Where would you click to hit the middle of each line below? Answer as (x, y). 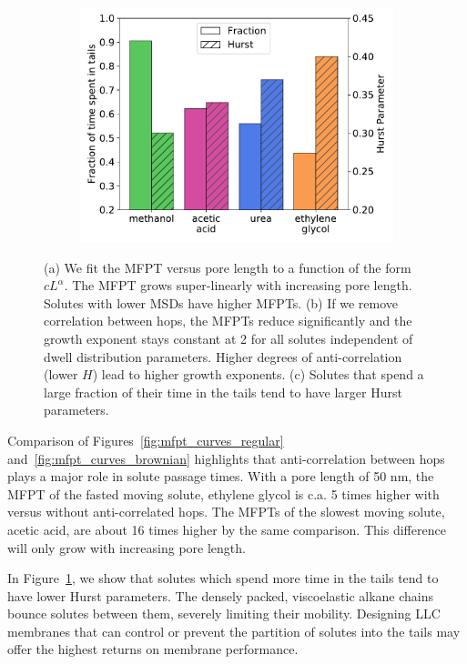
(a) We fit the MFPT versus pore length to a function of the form (228, 267)
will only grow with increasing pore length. (127, 547)
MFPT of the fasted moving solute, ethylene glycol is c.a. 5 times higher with (223, 493)
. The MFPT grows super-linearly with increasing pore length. (238, 285)
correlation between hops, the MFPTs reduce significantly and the (228, 321)
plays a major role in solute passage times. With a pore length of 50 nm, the (221, 476)
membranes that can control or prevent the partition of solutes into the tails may (234, 631)
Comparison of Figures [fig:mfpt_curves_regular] (146, 440)
